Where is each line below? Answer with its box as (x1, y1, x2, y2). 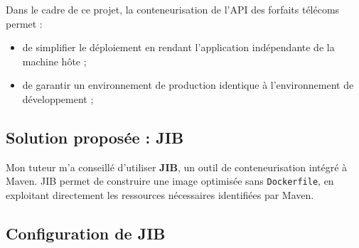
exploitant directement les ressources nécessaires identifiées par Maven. (6, 188, 314, 203)
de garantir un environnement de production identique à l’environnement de (22, 77, 354, 92)
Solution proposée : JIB (6, 126, 184, 148)
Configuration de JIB (6, 222, 166, 244)
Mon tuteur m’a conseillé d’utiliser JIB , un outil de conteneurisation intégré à (6, 159, 348, 174)
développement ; (22, 91, 94, 106)
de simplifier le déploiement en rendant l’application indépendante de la (22, 40, 335, 55)
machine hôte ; (22, 53, 87, 68)
